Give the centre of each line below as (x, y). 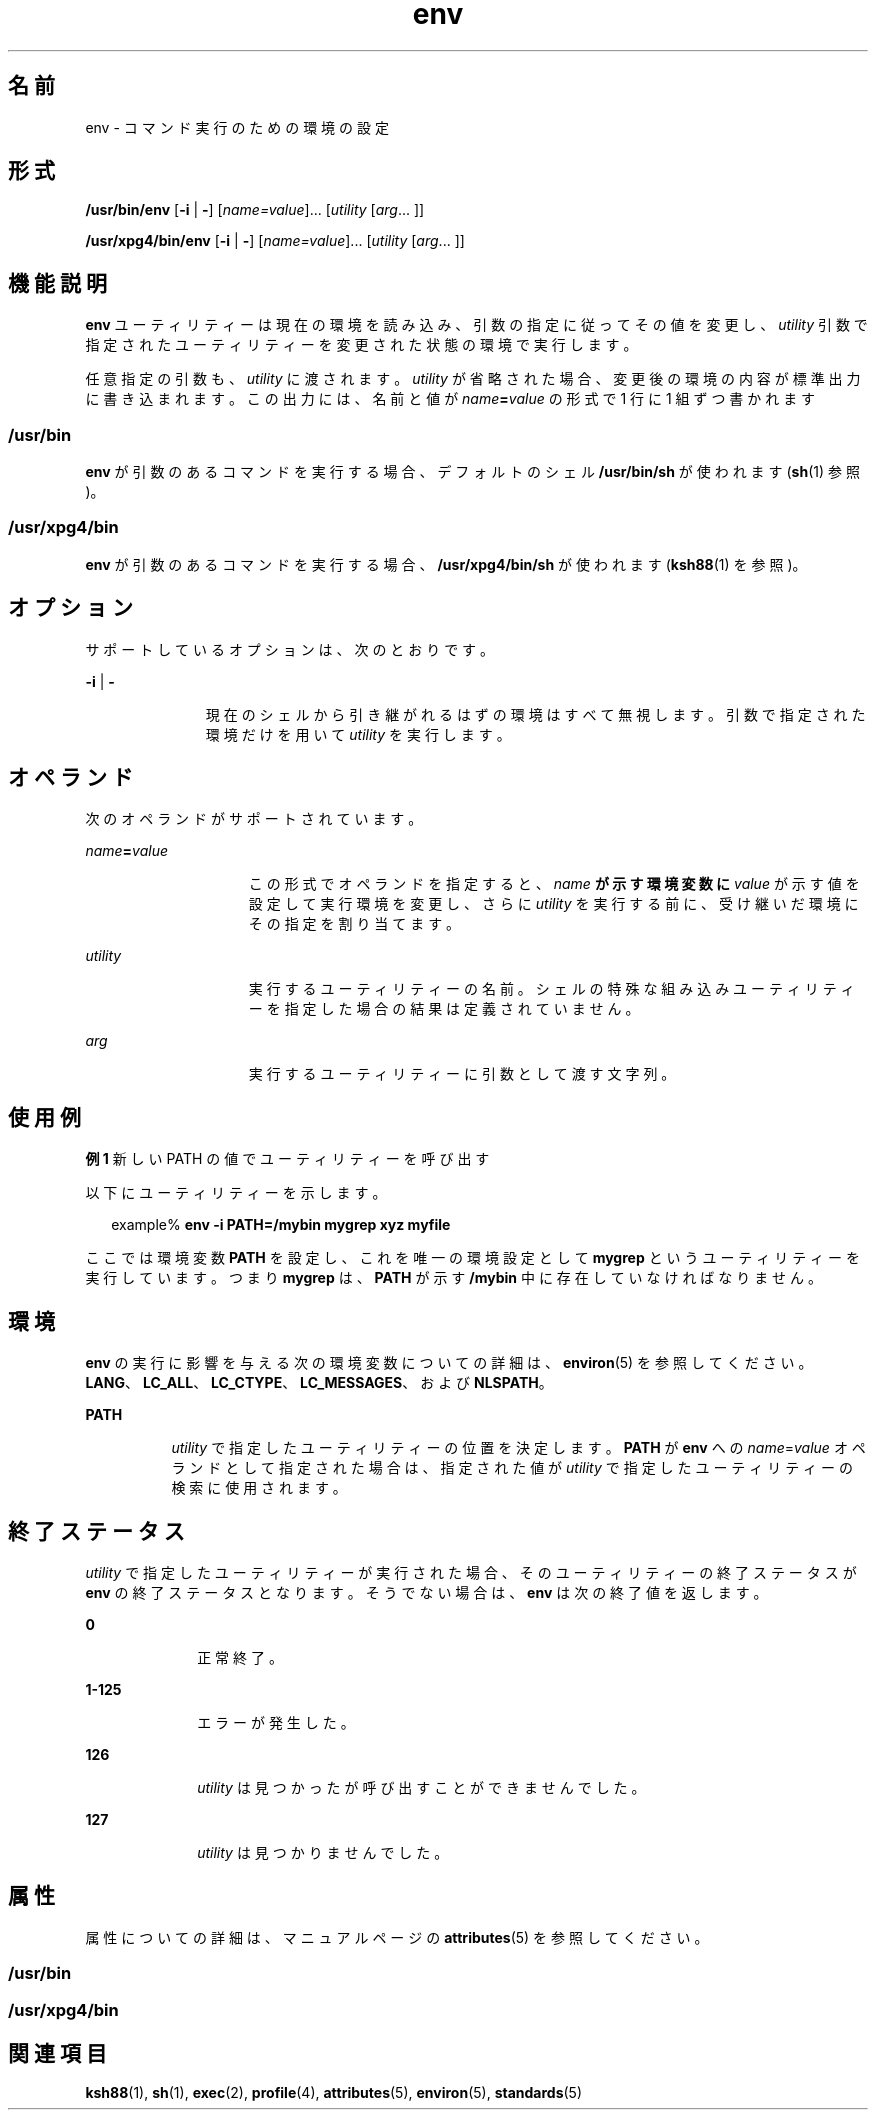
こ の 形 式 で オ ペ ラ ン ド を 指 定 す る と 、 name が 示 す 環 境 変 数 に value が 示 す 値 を (554, 884)
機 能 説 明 (57, 283)
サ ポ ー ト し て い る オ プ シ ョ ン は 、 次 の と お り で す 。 (290, 649)
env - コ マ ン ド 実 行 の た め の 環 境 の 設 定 (237, 127)
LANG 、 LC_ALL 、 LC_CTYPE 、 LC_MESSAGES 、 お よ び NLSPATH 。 (319, 1383)
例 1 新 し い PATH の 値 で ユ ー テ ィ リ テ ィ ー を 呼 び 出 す (287, 1159)
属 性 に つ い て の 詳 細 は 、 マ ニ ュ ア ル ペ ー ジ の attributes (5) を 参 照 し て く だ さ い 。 (397, 1937)
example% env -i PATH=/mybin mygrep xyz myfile (281, 1225)
